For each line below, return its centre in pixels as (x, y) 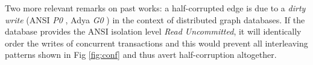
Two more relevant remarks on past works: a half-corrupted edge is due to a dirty (155, 8)
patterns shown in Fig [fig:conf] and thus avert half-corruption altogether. (141, 55)
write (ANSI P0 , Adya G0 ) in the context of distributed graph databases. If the (155, 19)
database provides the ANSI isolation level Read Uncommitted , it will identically (153, 31)
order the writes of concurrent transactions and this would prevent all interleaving (156, 43)
